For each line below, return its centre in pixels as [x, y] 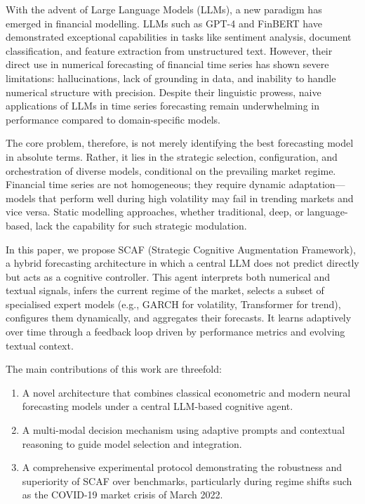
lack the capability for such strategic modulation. [141, 225]
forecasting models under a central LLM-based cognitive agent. [158, 406]
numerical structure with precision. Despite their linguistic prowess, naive [164, 92]
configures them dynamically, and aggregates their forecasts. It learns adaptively [179, 318]
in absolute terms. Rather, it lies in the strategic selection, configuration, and [172, 156]
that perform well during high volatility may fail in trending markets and [196, 198]
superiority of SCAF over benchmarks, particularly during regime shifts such [187, 480]
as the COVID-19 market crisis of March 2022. [122, 495]
